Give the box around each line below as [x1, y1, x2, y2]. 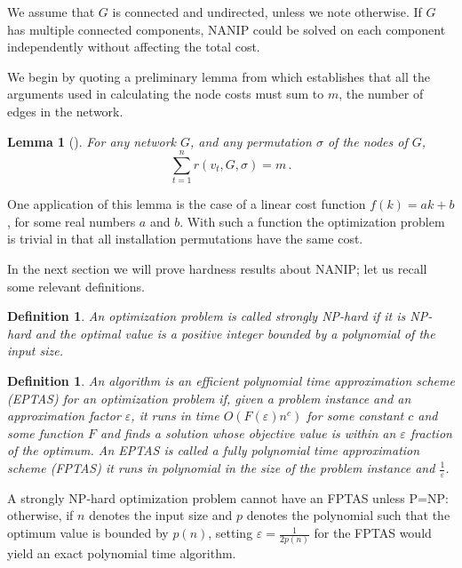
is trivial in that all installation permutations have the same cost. [7, 229, 363, 248]
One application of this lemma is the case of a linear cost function [7, 195, 366, 213]
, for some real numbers [7, 212, 136, 230]
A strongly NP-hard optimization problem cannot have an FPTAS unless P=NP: [7, 488, 449, 507]
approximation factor [7, 406, 121, 425]
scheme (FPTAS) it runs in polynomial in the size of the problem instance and [7, 459, 435, 476]
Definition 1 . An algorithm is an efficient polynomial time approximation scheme [7, 372, 455, 390]
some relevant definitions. [7, 276, 145, 295]
